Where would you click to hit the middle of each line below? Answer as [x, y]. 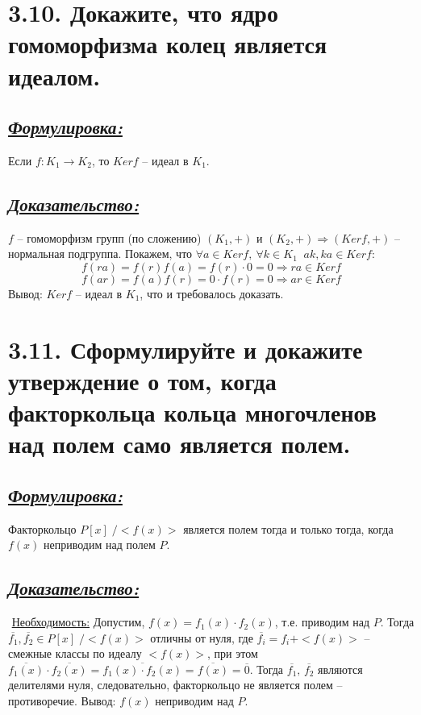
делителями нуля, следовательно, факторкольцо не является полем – [175, 685]
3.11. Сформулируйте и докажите [185, 349]
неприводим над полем [100, 545]
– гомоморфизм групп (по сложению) [109, 237]
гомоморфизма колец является [168, 44]
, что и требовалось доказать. [212, 293]
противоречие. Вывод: [62, 701]
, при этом [233, 653]
